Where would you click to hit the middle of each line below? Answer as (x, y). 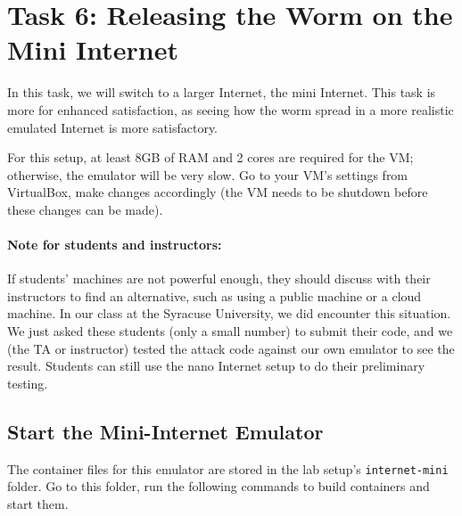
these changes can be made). (85, 209)
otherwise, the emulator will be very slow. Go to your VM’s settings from (208, 174)
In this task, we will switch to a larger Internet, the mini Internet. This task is (222, 92)
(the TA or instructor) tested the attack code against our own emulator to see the (231, 348)
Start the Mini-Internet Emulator (165, 431)
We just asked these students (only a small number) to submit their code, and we (230, 331)
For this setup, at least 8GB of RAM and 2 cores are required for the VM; (210, 157)
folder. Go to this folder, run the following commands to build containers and (219, 486)
